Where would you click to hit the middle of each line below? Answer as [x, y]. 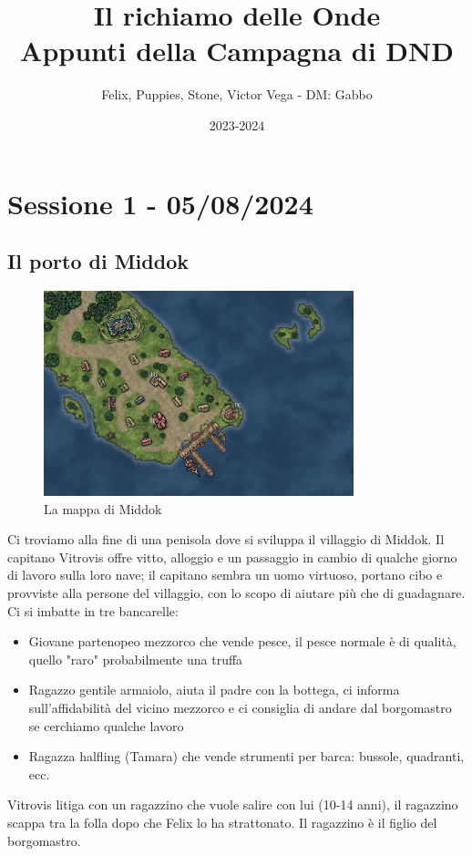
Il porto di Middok [98, 261]
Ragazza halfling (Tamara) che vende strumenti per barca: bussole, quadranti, [246, 756]
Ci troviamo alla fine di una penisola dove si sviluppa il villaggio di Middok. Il [226, 539]
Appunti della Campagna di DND [237, 51]
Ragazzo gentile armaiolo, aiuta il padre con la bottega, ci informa [214, 690]
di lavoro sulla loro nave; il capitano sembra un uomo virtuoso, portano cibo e [225, 575]
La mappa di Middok [103, 508]
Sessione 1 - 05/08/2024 [160, 203]
